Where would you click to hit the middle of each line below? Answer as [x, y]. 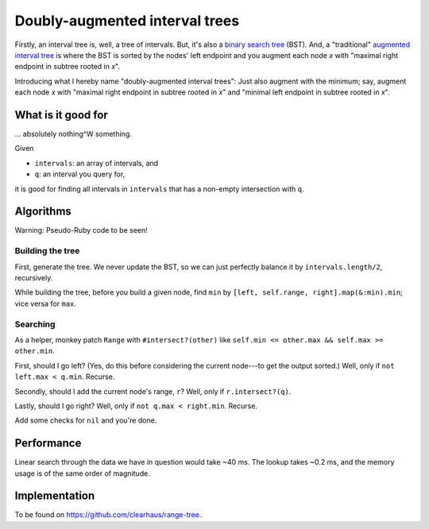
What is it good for [62, 115]
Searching [35, 324]
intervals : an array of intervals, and [97, 163]
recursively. [34, 278]
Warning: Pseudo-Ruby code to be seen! [81, 230]
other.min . [35, 351]
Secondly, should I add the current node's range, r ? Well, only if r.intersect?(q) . [153, 391]
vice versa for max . [46, 303]
